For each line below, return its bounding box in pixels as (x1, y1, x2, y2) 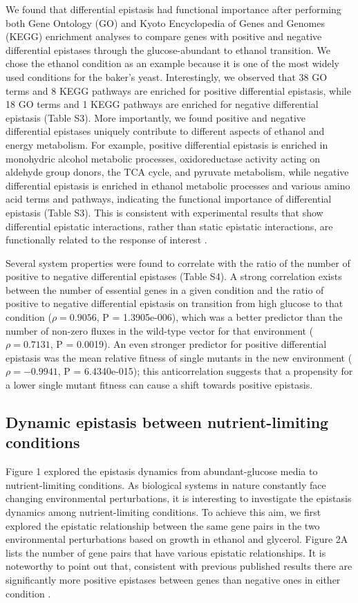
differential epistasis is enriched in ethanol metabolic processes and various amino (6, 178, 350, 192)
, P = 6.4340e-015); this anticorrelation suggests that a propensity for (57, 364, 353, 378)
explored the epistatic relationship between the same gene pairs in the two (6, 518, 320, 532)
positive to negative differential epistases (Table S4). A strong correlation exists (6, 269, 342, 284)
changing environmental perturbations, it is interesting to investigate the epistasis (6, 491, 352, 505)
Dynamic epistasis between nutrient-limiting (6, 411, 329, 433)
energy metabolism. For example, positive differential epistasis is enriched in (6, 137, 328, 151)
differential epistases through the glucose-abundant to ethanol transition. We (6, 42, 330, 57)
